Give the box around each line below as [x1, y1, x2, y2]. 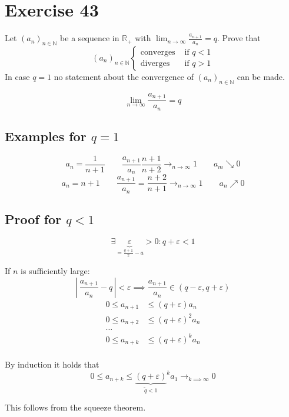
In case [5, 70, 30, 82]
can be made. [237, 70, 285, 82]
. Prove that [217, 32, 261, 44]
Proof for [5, 210, 62, 228]
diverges [140, 59, 170, 68]
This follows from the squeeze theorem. [5, 401, 146, 413]
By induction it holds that [5, 358, 99, 371]
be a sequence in [60, 32, 119, 44]
